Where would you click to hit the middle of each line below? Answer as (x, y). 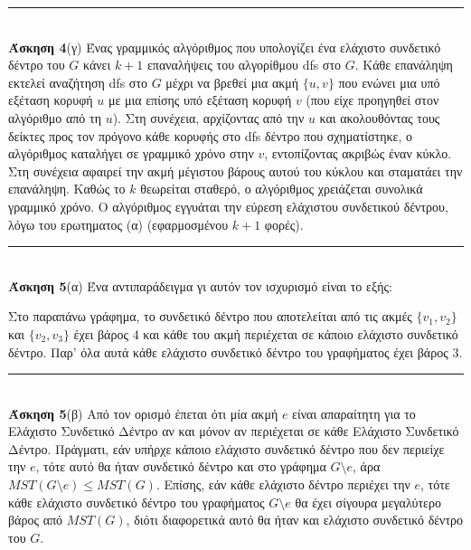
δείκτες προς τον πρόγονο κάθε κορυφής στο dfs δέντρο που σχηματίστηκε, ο (211, 135)
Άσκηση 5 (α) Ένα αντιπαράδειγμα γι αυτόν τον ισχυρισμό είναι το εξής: (200, 285)
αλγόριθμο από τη (55, 117)
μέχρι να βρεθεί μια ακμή (232, 82)
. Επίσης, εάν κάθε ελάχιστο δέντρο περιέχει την (283, 484)
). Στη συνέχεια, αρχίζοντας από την (208, 117)
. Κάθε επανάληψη (404, 65)
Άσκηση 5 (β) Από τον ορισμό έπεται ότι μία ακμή (143, 413)
